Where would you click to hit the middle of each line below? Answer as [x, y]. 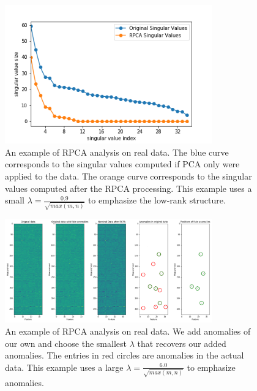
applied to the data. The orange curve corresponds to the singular [128, 176]
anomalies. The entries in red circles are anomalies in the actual [125, 355]
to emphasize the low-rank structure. [157, 200]
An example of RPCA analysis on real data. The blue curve [117, 152]
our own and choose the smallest [66, 343]
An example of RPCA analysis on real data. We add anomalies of [128, 331]
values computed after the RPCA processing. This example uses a [128, 188]
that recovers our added [182, 343]
